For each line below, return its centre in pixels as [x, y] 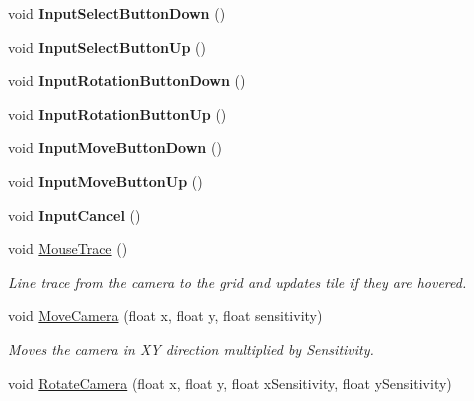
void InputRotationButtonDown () [127, 80]
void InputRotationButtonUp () [117, 113]
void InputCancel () [74, 214]
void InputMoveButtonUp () [105, 180]
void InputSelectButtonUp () [107, 46]
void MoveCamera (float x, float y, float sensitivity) [165, 315]
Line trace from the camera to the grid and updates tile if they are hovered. [237, 281]
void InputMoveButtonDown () [115, 147]
